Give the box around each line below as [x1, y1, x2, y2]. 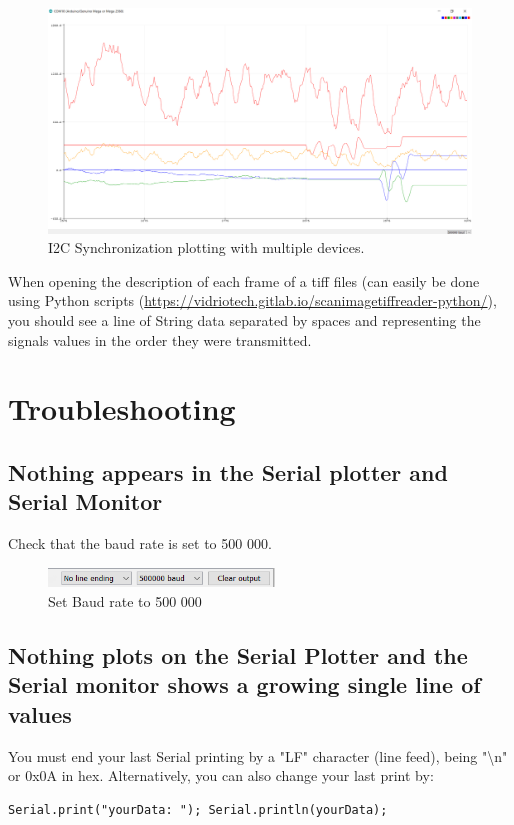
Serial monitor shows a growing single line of [8, 669, 481, 700]
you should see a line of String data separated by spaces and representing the [8, 310, 481, 331]
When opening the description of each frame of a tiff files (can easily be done [8, 270, 480, 291]
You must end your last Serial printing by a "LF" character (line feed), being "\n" [8, 745, 508, 766]
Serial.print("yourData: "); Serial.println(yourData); [8, 802, 388, 817]
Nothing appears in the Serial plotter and [8, 456, 448, 487]
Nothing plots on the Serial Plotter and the [8, 639, 468, 670]
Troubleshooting [8, 388, 236, 429]
